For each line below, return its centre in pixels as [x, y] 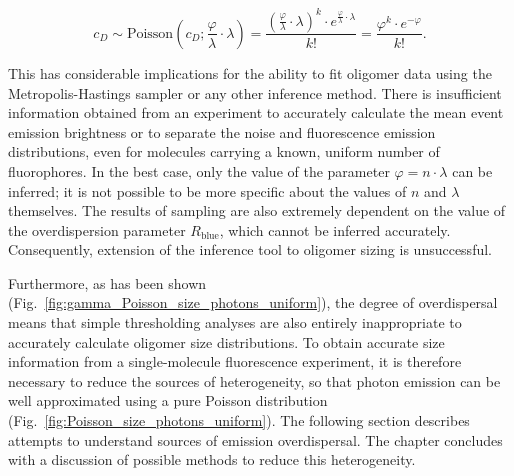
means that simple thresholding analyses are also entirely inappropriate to [235, 322]
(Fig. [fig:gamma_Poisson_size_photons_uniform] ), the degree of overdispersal [253, 302]
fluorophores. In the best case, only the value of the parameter [199, 170]
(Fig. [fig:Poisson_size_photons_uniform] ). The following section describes [239, 420]
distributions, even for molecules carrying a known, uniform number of [224, 151]
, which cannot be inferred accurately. [335, 229]
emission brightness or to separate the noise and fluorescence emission [222, 131]
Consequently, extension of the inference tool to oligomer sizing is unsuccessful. [250, 249]
